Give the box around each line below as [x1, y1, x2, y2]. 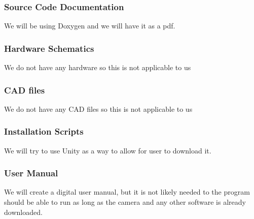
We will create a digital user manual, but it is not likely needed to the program [4, 186, 250, 197]
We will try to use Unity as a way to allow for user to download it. [4, 145, 211, 155]
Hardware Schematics [4, 42, 94, 54]
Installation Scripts [4, 125, 84, 138]
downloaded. [4, 206, 43, 217]
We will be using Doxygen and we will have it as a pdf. [4, 20, 175, 31]
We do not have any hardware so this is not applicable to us [4, 62, 191, 73]
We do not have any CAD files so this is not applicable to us [4, 103, 193, 114]
